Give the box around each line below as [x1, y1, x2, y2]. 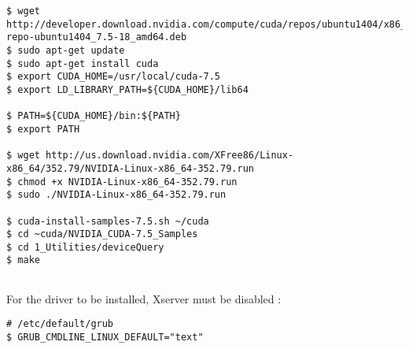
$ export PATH [6, 123, 80, 135]
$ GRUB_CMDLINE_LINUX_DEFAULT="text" [6, 332, 204, 343]
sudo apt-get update [17, 44, 125, 56]
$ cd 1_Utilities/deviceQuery [6, 241, 164, 253]
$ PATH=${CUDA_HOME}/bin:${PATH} [6, 110, 181, 122]
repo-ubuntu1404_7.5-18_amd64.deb [6, 32, 187, 43]
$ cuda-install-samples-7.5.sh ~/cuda [6, 215, 209, 227]
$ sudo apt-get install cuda [6, 58, 159, 69]
